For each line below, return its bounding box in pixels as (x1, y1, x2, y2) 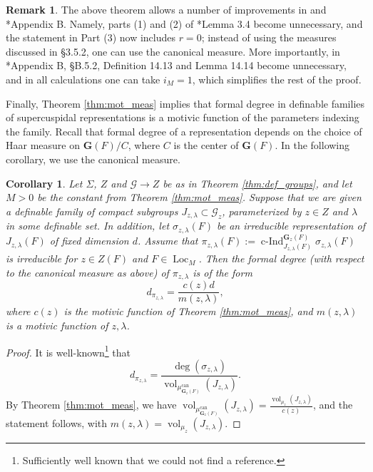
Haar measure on (6, 138, 80, 153)
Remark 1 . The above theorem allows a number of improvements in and (6, 2, 327, 16)
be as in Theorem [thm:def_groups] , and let (163, 175, 352, 190)
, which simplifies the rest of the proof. (192, 71, 362, 86)
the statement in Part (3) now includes (6, 30, 175, 45)
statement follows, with (6, 415, 108, 430)
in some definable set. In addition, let (6, 218, 170, 233)
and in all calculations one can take (6, 71, 160, 86)
